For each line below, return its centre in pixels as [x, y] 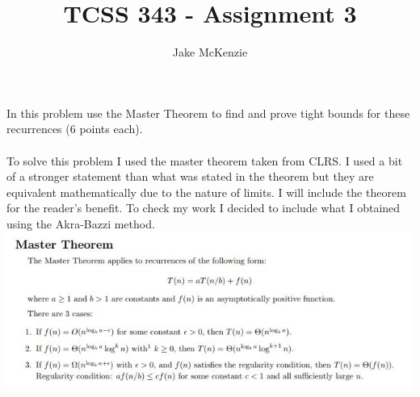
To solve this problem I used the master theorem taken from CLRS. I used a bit [205, 160]
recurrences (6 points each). [75, 129]
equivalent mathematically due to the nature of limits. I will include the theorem [206, 192]
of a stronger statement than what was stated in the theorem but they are [190, 176]
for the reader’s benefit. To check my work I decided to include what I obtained [204, 208]
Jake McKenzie [210, 52]
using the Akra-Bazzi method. [81, 223]
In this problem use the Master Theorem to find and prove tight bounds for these [208, 113]
